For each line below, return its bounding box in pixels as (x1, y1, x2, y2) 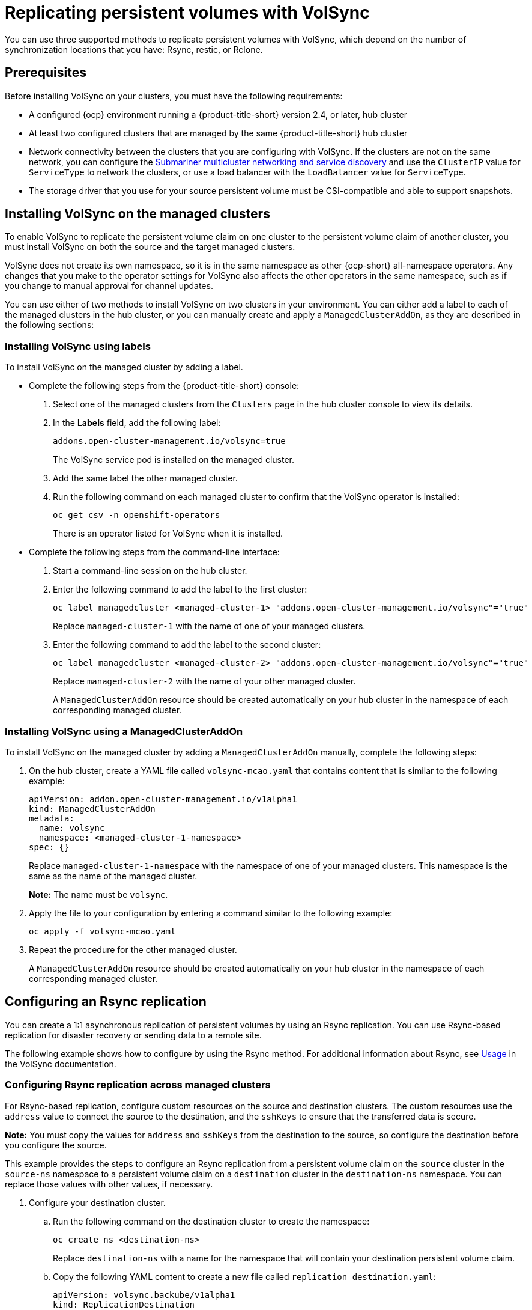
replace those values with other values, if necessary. (5, 1178, 213, 1189)
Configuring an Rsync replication (5, 994, 207, 1010)
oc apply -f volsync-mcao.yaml (29, 926, 176, 936)
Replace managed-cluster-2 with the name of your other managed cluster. (53, 676, 356, 687)
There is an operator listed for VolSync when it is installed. (53, 528, 283, 539)
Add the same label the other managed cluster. (53, 473, 238, 484)
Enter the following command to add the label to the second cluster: (53, 639, 321, 650)
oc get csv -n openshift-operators (53, 510, 220, 520)
